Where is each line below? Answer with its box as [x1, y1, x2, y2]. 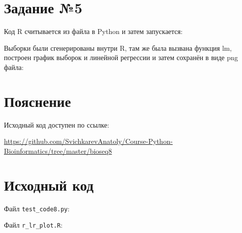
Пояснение [4, 91, 71, 111]
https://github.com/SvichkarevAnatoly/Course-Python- [4, 136, 173, 146]
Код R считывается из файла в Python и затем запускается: [4, 26, 183, 36]
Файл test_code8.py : [4, 203, 70, 213]
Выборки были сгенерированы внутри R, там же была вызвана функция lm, [4, 42, 232, 53]
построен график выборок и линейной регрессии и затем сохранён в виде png [4, 52, 238, 63]
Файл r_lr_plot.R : [4, 220, 63, 230]
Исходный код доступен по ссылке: [4, 119, 109, 130]
